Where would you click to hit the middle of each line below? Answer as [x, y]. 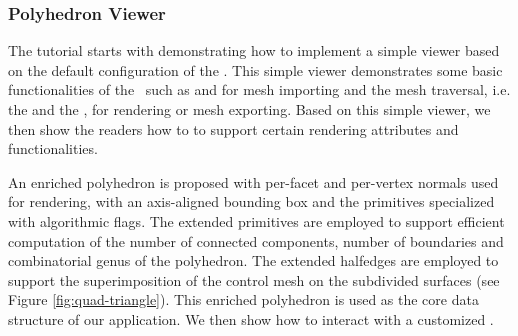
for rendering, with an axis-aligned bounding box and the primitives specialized [251, 201]
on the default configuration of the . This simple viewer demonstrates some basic [255, 69]
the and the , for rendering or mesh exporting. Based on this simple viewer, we [249, 109]
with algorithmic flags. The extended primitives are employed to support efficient [256, 220]
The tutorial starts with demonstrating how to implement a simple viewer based [254, 50]
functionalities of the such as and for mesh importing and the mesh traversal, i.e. [259, 89]
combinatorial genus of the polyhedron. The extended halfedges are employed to [253, 260]
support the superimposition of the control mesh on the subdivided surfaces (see [254, 279]
